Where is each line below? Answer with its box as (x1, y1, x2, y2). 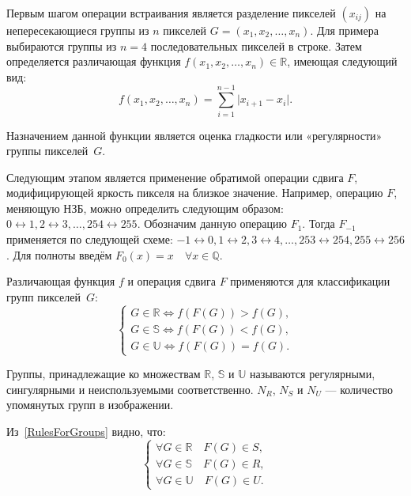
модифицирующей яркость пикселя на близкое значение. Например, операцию (6, 184, 383, 201)
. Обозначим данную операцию (137, 215, 287, 232)
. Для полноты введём (6, 246, 112, 263)
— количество (325, 381, 394, 397)
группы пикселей (6, 142, 89, 159)
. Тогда (302, 215, 335, 232)
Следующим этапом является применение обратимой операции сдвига (6, 168, 344, 185)
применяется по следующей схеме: (6, 231, 173, 248)
